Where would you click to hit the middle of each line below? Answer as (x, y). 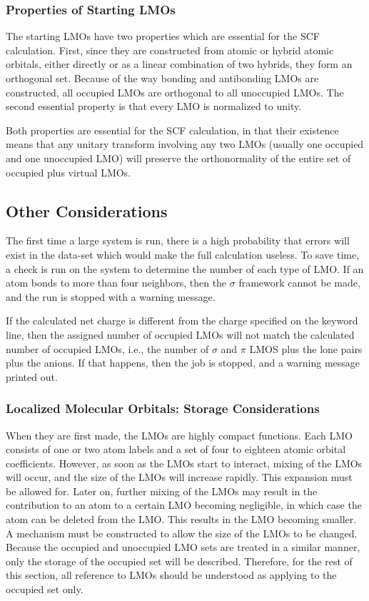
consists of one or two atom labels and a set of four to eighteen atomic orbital (176, 449)
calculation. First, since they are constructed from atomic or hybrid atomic (170, 50)
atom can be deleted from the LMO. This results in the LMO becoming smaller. (181, 519)
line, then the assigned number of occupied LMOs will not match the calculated (180, 334)
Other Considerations (87, 210)
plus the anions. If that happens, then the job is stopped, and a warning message (183, 363)
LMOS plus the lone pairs (306, 348)
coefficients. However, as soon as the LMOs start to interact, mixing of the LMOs (184, 463)
